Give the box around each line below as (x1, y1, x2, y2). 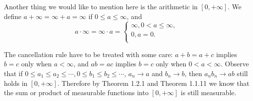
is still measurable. (180, 87, 236, 98)
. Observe (220, 59, 249, 69)
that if (4, 68, 23, 78)
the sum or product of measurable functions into (4, 87, 149, 98)
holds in (4, 78, 28, 88)
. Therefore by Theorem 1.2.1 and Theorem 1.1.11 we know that (57, 78, 250, 88)
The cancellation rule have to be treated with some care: (4, 49, 173, 59)
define (4, 11, 21, 21)
